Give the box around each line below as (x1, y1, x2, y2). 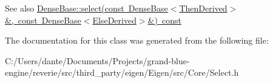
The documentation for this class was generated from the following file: (5, 34, 269, 47)
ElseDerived (92, 13, 136, 26)
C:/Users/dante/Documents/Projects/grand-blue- (5, 54, 190, 67)
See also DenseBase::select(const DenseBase (5, 2, 168, 14)
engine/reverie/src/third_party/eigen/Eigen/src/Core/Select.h (5, 66, 239, 79)
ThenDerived (179, 2, 227, 14)
